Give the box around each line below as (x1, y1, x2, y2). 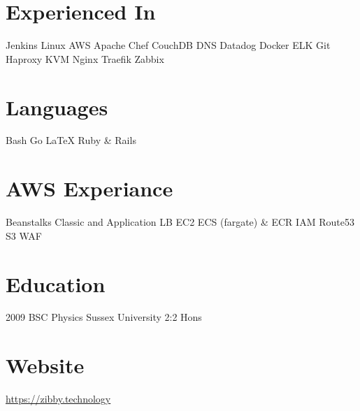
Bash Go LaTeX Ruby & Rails (6, 133, 136, 147)
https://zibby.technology (6, 391, 111, 406)
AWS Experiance (6, 174, 173, 203)
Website (6, 351, 85, 380)
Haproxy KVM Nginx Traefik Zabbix (6, 51, 164, 66)
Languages (6, 92, 108, 121)
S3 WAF (6, 228, 42, 243)
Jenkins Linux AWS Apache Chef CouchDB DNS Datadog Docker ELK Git (6, 38, 331, 52)
